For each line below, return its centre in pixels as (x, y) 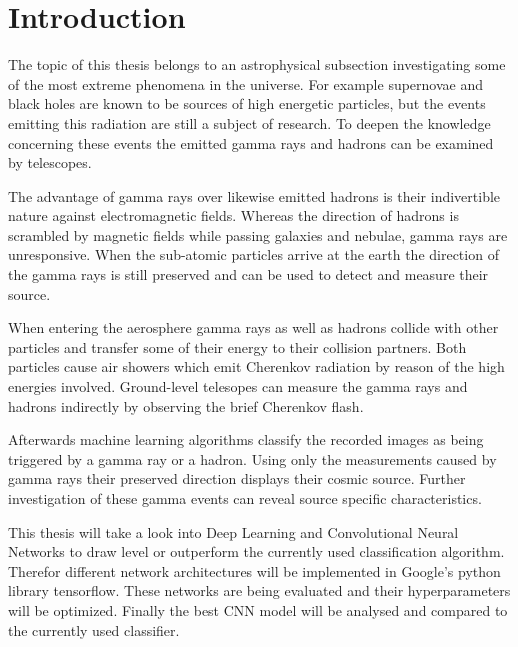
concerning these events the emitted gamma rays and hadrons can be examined (251, 142)
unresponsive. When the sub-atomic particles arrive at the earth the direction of (253, 254)
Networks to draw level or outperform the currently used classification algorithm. (256, 551)
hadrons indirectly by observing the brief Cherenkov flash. (186, 405)
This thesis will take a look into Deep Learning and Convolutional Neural (233, 531)
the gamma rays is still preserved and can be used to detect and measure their (248, 274)
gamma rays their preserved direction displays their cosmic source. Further (237, 478)
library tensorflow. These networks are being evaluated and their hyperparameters (259, 590)
